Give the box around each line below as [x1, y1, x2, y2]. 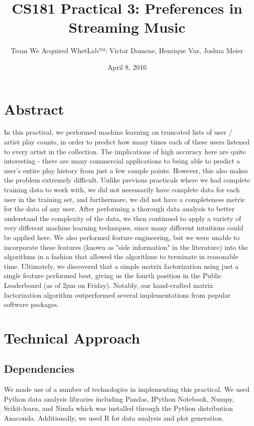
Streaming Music [68, 17, 186, 37]
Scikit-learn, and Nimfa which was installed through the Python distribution [4, 403, 233, 413]
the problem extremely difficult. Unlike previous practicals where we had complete [4, 175, 250, 185]
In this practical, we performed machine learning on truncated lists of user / [4, 127, 233, 137]
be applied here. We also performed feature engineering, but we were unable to [4, 232, 240, 242]
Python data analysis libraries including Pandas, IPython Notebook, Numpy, [4, 393, 234, 404]
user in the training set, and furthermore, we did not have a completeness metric [4, 194, 246, 204]
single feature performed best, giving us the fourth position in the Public [4, 270, 222, 281]
